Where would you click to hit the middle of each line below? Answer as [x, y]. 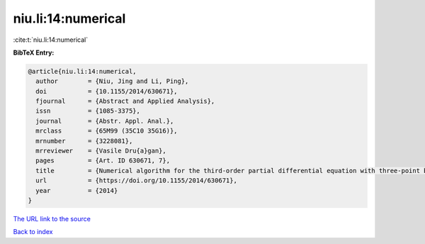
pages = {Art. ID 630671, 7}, [103, 161]
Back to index [33, 232]
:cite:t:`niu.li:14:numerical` [51, 40]
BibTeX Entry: [34, 52]
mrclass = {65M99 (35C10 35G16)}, [107, 131]
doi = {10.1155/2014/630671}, [107, 91]
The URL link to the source [52, 218]
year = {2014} [77, 190]
